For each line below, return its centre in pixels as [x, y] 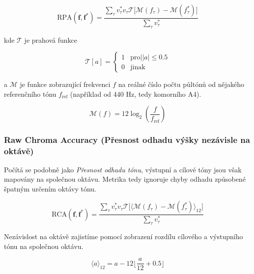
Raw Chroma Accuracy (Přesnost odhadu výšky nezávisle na [127, 140]
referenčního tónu [30, 94]
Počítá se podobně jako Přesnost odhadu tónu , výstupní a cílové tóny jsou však [123, 169]
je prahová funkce [51, 40]
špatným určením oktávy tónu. [50, 188]
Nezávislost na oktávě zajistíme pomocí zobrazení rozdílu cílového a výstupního [124, 236]
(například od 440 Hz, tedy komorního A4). [136, 94]
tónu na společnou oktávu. [44, 246]
